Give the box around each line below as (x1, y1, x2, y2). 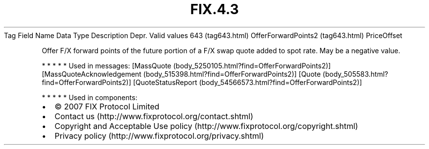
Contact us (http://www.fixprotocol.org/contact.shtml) (54, 111, 254, 121)
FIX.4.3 (190, 1, 239, 18)
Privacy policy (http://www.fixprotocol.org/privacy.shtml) (54, 130, 264, 141)
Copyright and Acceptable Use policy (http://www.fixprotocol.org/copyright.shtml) (54, 121, 358, 131)
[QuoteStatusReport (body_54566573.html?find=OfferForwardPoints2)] (133, 78, 362, 86)
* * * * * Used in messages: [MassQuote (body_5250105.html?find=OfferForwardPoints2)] (42, 61, 331, 70)
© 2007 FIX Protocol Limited (54, 101, 160, 111)
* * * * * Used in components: (42, 93, 138, 102)
